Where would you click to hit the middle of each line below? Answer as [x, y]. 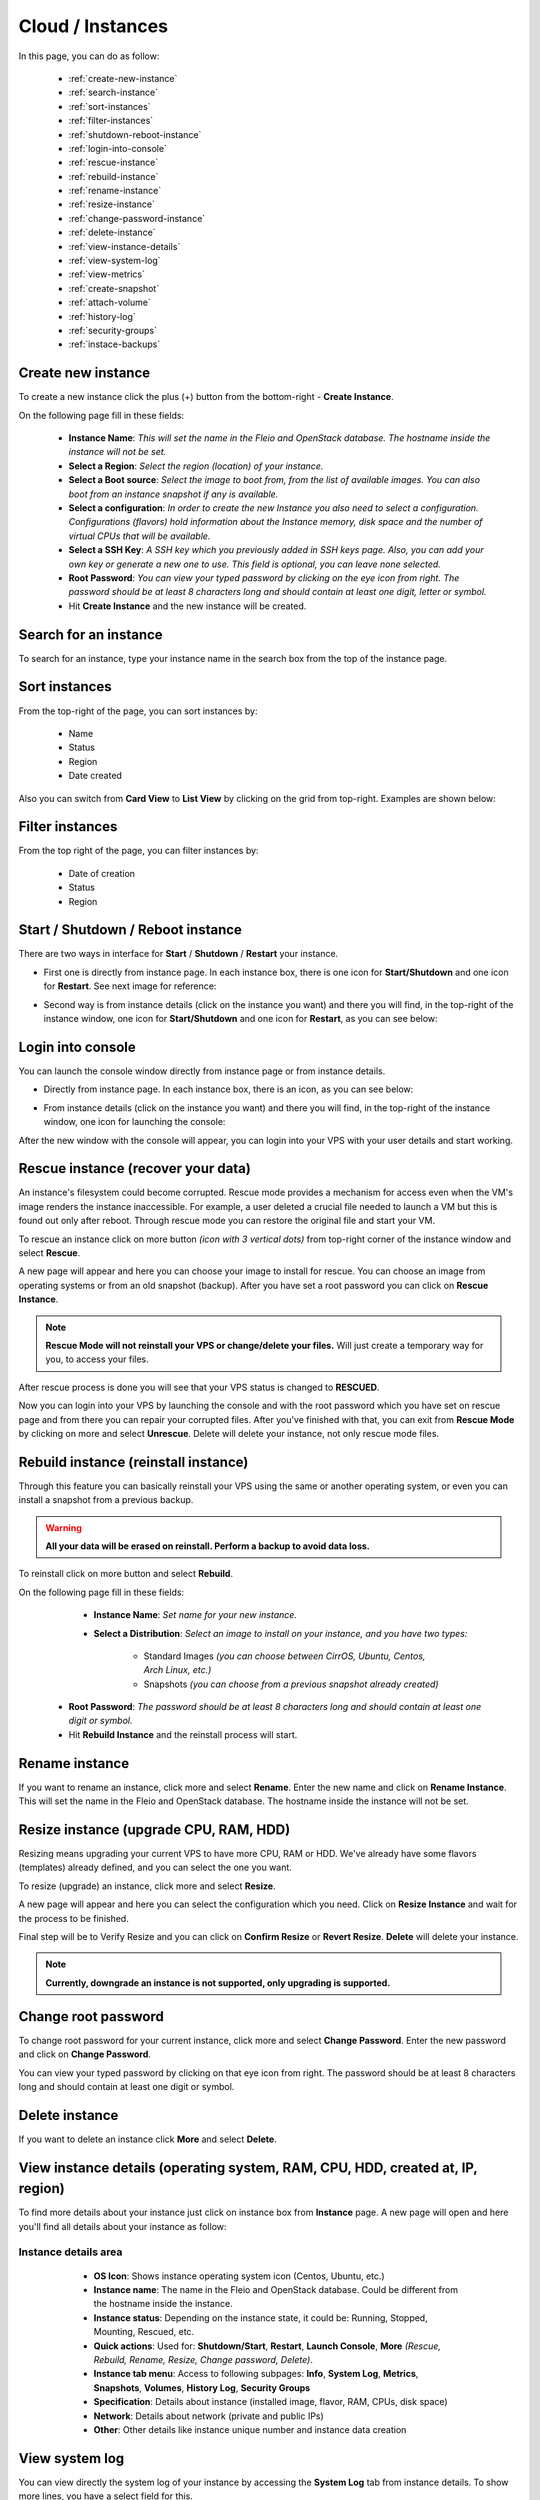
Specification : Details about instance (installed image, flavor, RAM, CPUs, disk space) [271, 2402]
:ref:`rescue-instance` [113, 162]
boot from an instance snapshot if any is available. [173, 494]
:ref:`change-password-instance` [137, 218]
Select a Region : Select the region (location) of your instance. [196, 466]
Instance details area [70, 2252]
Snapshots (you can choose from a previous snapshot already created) [291, 1684]
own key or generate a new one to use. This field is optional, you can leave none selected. [255, 564]
